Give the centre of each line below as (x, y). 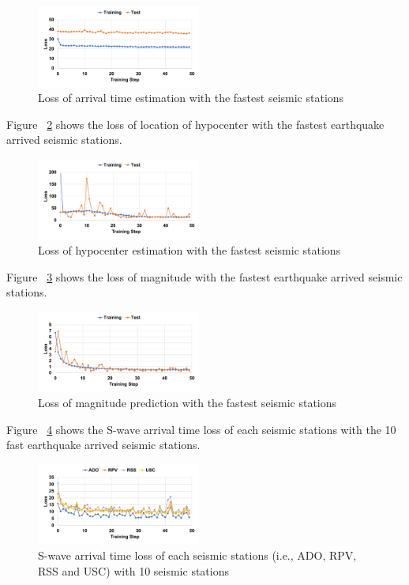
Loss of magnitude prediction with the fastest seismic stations (188, 402)
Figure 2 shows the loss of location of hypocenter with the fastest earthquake (195, 124)
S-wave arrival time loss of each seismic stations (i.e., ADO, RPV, (197, 555)
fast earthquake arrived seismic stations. (103, 445)
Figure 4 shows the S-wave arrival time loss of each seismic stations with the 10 (201, 429)
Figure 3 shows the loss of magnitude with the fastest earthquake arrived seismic (204, 276)
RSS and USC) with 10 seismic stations (133, 570)
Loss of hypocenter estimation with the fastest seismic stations (189, 250)
